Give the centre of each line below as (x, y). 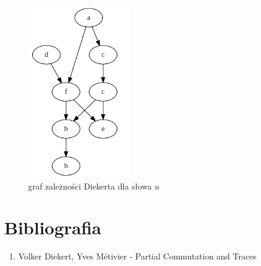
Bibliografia (53, 227)
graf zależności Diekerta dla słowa (90, 186)
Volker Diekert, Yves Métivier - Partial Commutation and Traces (137, 256)
